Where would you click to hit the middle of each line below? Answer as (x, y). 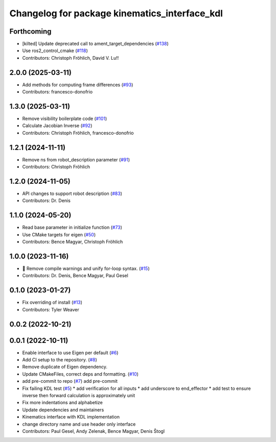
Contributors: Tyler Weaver (51, 309)
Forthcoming (30, 31)
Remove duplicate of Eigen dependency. (65, 367)
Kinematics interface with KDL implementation (71, 417)
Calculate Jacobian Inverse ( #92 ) (57, 126)
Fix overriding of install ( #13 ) (52, 302)
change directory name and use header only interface (79, 424)
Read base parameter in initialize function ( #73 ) (72, 228)
